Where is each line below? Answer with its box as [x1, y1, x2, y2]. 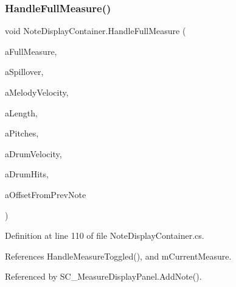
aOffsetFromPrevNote [5, 188, 86, 200]
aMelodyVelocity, [5, 86, 69, 98]
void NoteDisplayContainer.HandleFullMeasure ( [5, 24, 186, 37]
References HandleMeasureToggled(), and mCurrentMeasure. [5, 249, 232, 262]
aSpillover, [5, 65, 44, 78]
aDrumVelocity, [5, 147, 62, 160]
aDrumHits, [5, 168, 49, 180]
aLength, [5, 106, 38, 119]
